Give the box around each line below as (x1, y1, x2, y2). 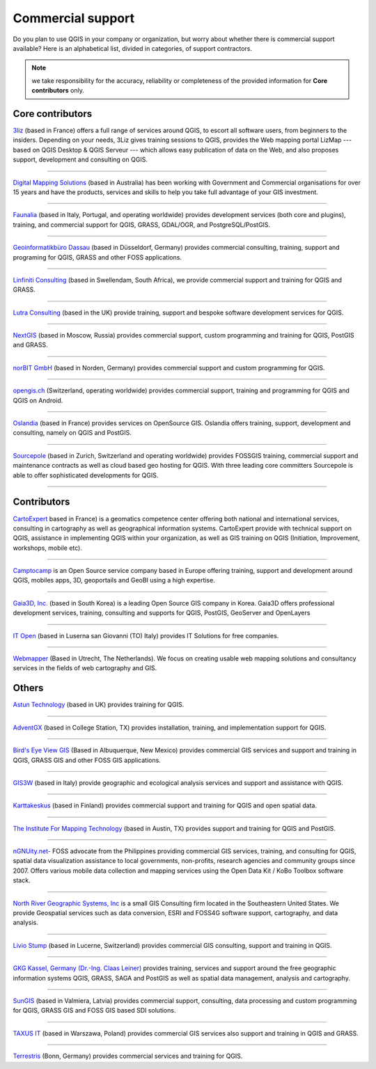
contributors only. (31, 86, 85, 95)
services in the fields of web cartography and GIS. (13, 664, 157, 672)
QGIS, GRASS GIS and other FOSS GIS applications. (13, 756, 162, 764)
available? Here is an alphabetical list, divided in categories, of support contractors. (13, 44, 252, 52)
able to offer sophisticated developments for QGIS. (13, 470, 159, 480)
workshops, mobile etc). (13, 544, 83, 552)
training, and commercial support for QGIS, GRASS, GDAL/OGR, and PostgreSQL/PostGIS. (13, 220, 271, 229)
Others (13, 682, 44, 694)
